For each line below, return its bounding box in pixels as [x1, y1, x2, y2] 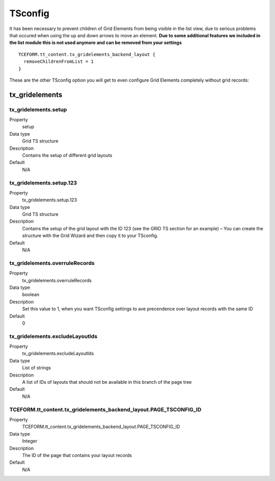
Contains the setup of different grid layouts [22, 152, 113, 158]
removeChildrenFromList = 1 [23, 59, 94, 65]
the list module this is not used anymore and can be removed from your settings [9, 40, 182, 46]
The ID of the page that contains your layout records [22, 452, 132, 458]
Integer [22, 438, 38, 444]
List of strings [22, 365, 51, 371]
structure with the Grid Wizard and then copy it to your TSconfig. [22, 232, 158, 239]
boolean [22, 291, 40, 298]
